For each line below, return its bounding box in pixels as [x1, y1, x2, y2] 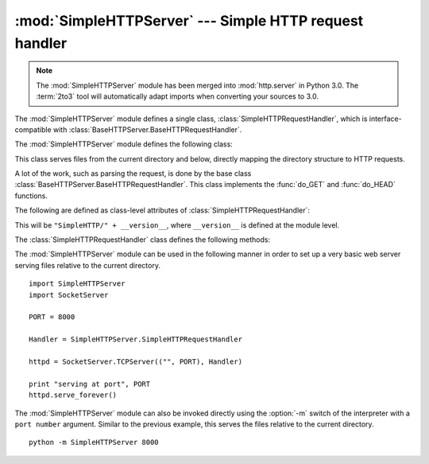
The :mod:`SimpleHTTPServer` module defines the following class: [14, 139, 234, 149]
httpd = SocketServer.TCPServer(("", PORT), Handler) [29, 357, 242, 366]
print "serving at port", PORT [29, 379, 151, 388]
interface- [369, 114, 402, 123]
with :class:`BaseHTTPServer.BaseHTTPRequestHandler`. [52, 124, 242, 135]
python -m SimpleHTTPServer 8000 [29, 438, 159, 447]
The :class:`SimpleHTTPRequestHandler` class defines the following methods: [14, 235, 270, 244]
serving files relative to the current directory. [14, 260, 160, 270]
